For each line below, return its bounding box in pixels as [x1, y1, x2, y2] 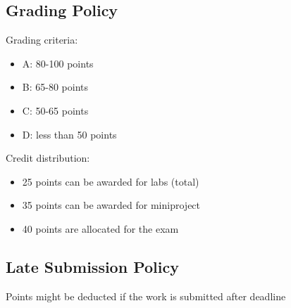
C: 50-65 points [22, 103, 89, 117]
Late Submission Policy [6, 255, 179, 277]
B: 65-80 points [22, 79, 89, 94]
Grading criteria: [6, 32, 78, 47]
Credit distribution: [6, 150, 90, 165]
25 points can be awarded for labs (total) [22, 174, 199, 188]
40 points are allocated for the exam [22, 221, 179, 236]
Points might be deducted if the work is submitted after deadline [6, 288, 286, 303]
